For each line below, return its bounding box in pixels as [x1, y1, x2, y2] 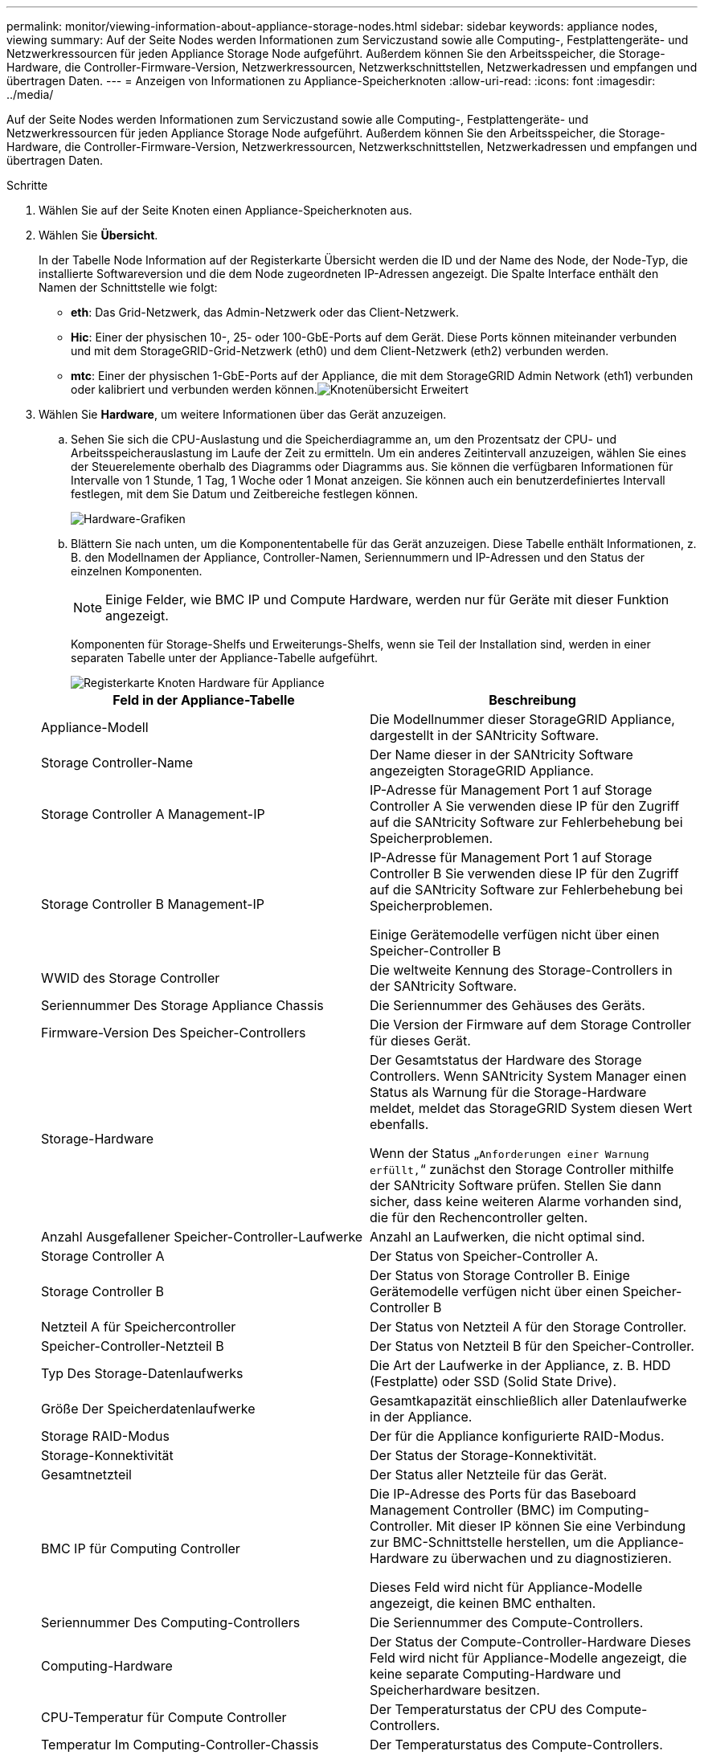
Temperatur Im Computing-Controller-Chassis [41, 1737, 319, 1753]
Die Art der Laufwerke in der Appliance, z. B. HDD [370, 1357, 671, 1373]
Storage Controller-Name [41, 755, 194, 771]
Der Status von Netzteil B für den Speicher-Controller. [370, 1338, 694, 1354]
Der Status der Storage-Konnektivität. [370, 1447, 597, 1463]
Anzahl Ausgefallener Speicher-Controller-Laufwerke [41, 1229, 363, 1245]
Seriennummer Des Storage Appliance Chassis [41, 997, 324, 1013]
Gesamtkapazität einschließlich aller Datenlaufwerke [370, 1393, 687, 1409]
